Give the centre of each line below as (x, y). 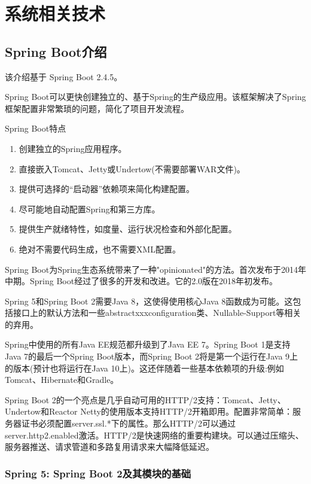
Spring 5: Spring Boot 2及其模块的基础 (98, 473)
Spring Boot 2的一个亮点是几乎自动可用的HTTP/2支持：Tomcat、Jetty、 (145, 399)
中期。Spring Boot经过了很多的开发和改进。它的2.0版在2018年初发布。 (141, 281)
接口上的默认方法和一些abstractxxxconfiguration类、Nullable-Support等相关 (157, 313)
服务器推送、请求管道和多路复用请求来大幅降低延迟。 (109, 447)
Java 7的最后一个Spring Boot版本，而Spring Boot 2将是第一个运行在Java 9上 (152, 356)
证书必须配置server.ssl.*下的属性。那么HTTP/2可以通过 (128, 423)
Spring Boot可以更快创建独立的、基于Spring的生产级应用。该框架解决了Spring (155, 97)
